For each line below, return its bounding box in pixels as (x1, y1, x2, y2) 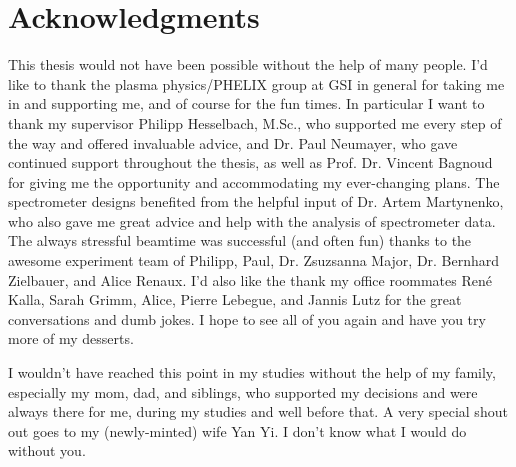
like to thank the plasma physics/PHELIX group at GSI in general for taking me (8, 73, 505, 94)
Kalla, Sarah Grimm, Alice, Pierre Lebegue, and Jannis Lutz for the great (8, 289, 462, 310)
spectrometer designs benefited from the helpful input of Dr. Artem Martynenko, (8, 191, 504, 212)
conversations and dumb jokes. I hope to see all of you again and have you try (8, 308, 486, 329)
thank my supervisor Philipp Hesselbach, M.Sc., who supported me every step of (8, 112, 502, 133)
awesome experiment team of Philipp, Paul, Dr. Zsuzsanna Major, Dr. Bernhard (8, 250, 500, 271)
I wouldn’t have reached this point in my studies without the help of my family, (8, 362, 496, 383)
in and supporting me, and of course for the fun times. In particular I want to (8, 93, 485, 114)
